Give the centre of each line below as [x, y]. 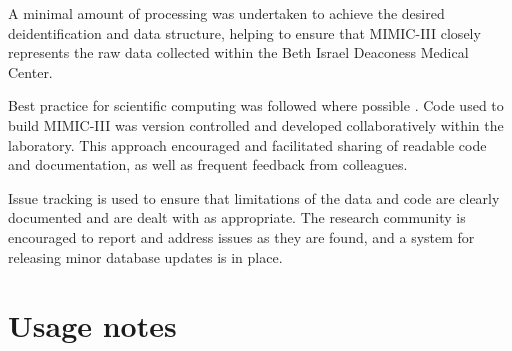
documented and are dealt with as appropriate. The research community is [237, 217]
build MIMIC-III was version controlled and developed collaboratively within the [256, 124]
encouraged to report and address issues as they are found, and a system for [241, 236]
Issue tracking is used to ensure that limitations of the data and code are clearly [254, 197]
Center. [30, 71]
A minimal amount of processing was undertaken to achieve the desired [226, 13]
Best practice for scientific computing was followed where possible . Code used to [256, 105]
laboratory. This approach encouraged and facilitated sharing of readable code [247, 144]
